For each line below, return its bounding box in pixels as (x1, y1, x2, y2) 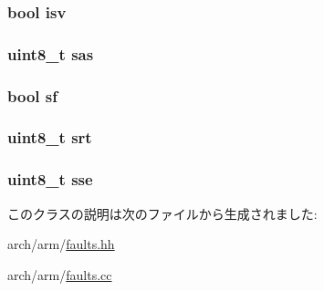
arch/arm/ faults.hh (7, 234, 115, 254)
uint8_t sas (7, 42, 94, 65)
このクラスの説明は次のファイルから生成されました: (7, 203, 318, 223)
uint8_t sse (7, 168, 93, 191)
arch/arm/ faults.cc (7, 265, 112, 284)
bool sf (7, 84, 57, 107)
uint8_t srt (7, 126, 92, 149)
